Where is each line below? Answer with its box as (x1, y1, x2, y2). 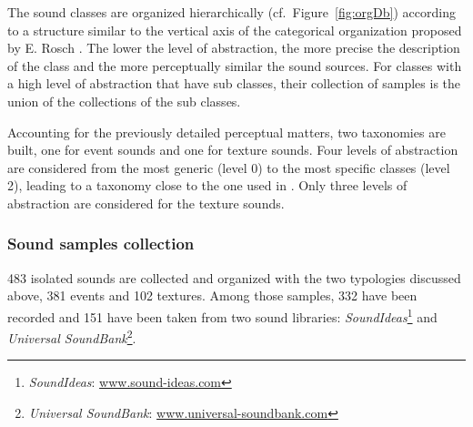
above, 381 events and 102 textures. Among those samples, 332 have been (7, 286, 418, 305)
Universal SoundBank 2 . (7, 326, 136, 347)
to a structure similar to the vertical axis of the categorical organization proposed (7, 20, 462, 39)
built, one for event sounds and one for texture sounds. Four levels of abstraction (7, 140, 458, 159)
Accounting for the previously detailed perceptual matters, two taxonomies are (7, 122, 446, 141)
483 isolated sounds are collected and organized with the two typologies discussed (7, 268, 461, 287)
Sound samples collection (7, 232, 195, 255)
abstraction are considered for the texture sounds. (7, 193, 285, 212)
